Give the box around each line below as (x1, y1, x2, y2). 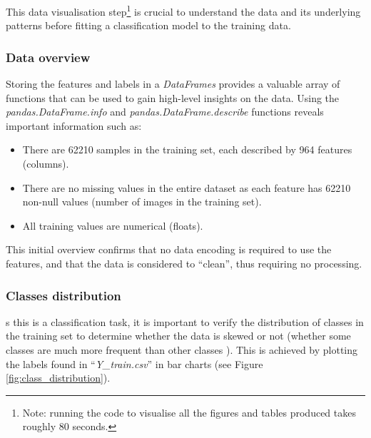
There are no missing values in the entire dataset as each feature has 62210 (22, 180, 351, 195)
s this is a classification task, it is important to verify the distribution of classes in (6, 314, 364, 329)
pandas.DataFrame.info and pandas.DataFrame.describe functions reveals (6, 104, 324, 119)
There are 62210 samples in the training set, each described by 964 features (22, 142, 352, 157)
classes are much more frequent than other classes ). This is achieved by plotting (6, 342, 358, 357)
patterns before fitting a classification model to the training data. (6, 18, 291, 33)
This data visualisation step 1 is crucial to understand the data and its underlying (6, 2, 361, 19)
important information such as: (6, 118, 142, 133)
